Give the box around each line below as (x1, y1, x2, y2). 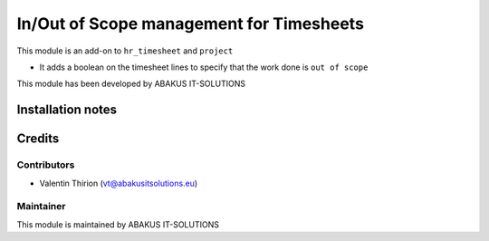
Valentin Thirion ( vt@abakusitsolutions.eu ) (39, 178, 198, 188)
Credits (16, 131, 60, 147)
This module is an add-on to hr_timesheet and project (16, 45, 234, 56)
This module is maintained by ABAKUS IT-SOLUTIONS (16, 218, 219, 230)
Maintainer (16, 200, 66, 213)
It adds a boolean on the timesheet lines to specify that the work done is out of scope (39, 62, 369, 72)
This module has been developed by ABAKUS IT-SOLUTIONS (16, 78, 246, 90)
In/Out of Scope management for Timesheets (16, 14, 364, 34)
